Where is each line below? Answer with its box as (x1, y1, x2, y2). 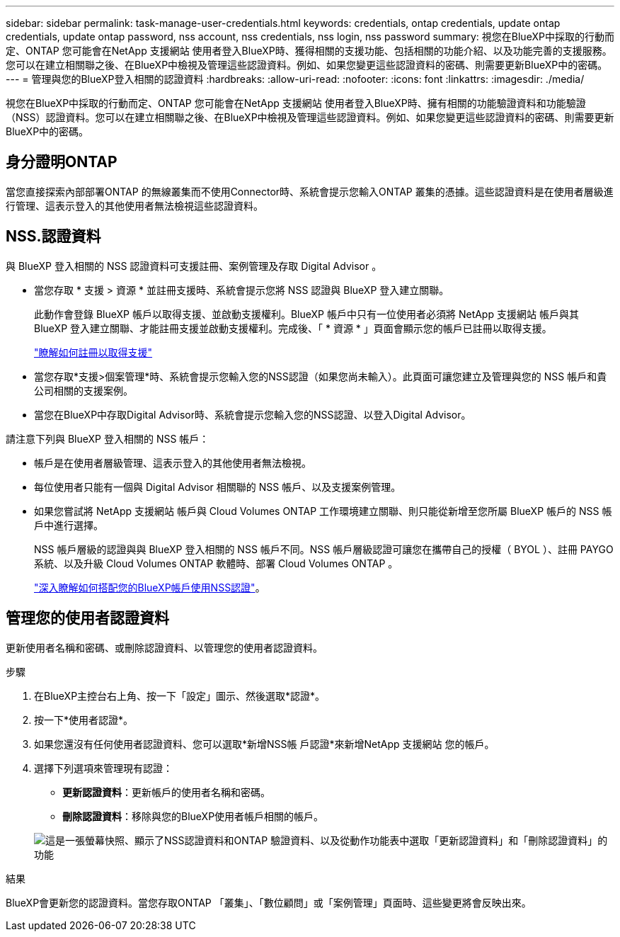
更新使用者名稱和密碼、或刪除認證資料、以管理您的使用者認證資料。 (6, 641, 323, 654)
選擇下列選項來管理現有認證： (34, 761, 173, 774)
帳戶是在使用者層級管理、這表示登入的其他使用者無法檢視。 (34, 456, 311, 469)
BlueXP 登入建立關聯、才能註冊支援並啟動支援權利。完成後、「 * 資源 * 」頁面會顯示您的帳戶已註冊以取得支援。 (34, 322, 552, 334)
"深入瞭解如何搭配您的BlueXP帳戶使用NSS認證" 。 (34, 581, 265, 594)
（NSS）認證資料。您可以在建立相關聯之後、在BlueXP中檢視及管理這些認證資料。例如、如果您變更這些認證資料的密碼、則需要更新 (6, 111, 614, 123)
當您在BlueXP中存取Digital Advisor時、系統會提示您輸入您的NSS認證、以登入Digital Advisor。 (34, 408, 471, 421)
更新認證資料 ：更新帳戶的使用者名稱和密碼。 (62, 785, 270, 798)
